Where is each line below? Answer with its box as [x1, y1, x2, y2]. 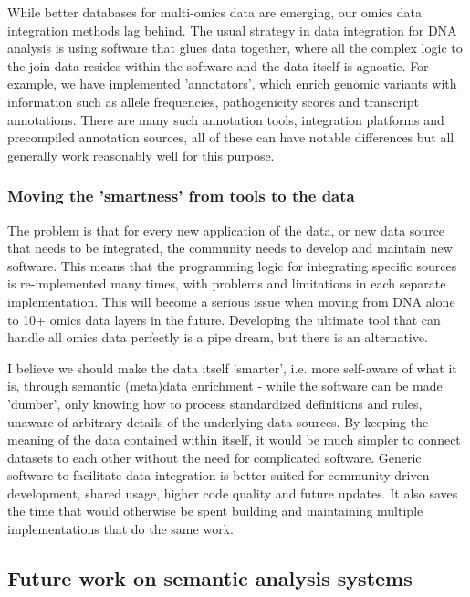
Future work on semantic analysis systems [7, 564, 413, 592]
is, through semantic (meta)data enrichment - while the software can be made [7, 376, 443, 395]
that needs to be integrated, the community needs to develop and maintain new [7, 238, 453, 257]
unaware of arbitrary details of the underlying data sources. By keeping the [7, 412, 429, 431]
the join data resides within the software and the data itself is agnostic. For [7, 56, 429, 75]
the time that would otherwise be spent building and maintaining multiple [7, 501, 423, 520]
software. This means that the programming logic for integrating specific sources [7, 256, 457, 275]
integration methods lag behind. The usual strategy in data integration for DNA [7, 20, 457, 39]
